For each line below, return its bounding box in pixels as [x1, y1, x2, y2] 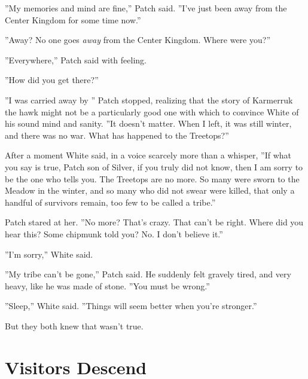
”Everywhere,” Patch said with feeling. [5, 53, 147, 66]
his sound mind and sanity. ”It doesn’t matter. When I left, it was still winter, [5, 117, 292, 130]
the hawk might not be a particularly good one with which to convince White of [5, 105, 299, 118]
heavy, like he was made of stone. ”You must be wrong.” [5, 279, 210, 292]
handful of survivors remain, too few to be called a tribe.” [5, 195, 216, 208]
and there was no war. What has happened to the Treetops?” [5, 129, 229, 141]
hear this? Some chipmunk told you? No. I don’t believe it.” [5, 227, 223, 240]
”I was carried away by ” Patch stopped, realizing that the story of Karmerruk [5, 93, 293, 106]
